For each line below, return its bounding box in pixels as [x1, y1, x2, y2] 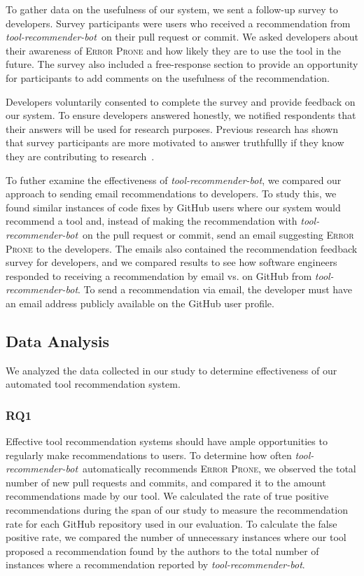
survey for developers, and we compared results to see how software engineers [6, 255, 337, 269]
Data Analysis [6, 330, 110, 351]
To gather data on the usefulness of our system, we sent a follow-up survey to [6, 2, 338, 16]
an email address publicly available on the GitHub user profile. [6, 295, 274, 310]
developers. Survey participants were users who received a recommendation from [6, 15, 351, 30]
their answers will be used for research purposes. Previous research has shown [6, 121, 338, 136]
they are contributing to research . [6, 148, 155, 163]
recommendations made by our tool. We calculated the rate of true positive [6, 489, 329, 503]
